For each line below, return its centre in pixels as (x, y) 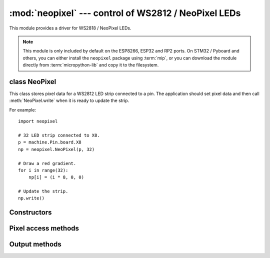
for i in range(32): (43, 170)
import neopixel (38, 121)
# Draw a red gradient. (47, 163)
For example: (23, 109)
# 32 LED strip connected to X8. (59, 135)
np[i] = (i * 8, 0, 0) (56, 177)
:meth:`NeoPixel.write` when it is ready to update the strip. (69, 100)
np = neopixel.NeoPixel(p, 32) (56, 149)
